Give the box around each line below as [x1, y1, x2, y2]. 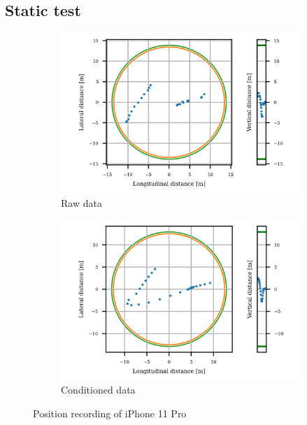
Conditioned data [61, 382, 136, 397]
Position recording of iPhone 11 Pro [33, 405, 187, 420]
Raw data [61, 195, 102, 210]
